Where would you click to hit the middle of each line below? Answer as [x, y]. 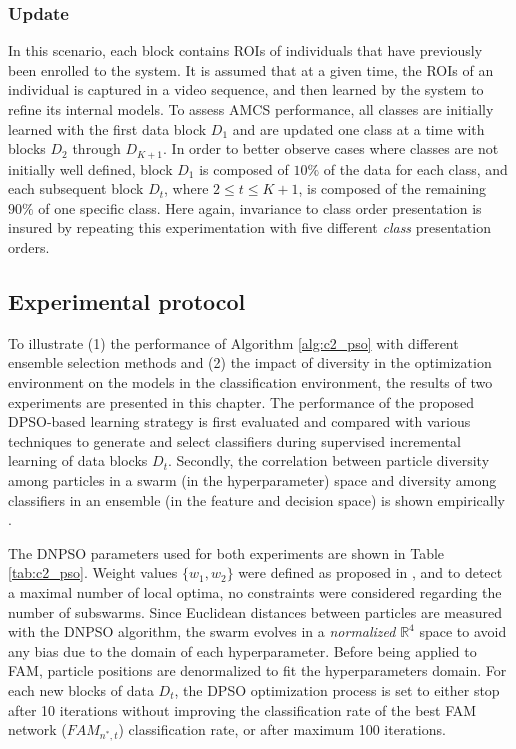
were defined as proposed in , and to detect [370, 572]
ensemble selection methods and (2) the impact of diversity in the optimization [250, 362]
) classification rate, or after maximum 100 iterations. [282, 729]
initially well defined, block [90, 168]
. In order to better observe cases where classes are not [331, 148]
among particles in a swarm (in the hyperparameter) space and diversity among [252, 479]
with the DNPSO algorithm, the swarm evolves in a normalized [202, 631]
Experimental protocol [127, 301]
